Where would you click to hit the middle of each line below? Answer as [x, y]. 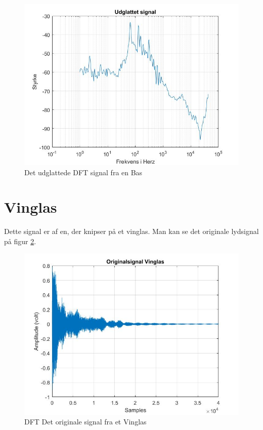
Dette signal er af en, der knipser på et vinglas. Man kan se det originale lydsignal [131, 231]
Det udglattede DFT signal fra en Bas [83, 172]
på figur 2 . [20, 241]
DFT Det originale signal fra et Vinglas [85, 422]
